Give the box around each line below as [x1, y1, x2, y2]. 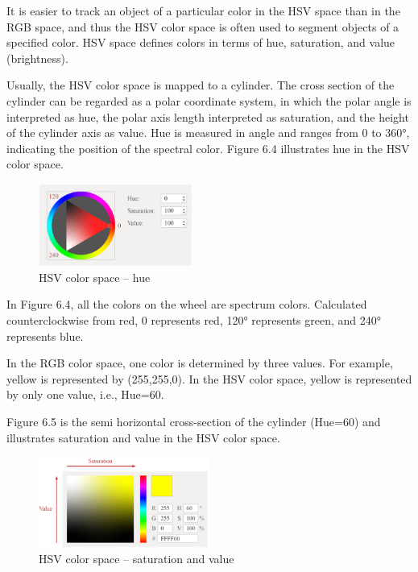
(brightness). [6, 49, 68, 66]
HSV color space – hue [39, 268, 151, 285]
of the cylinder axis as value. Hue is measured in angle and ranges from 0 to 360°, [6, 124, 410, 141]
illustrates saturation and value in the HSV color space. [6, 429, 280, 446]
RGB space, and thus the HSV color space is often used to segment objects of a [6, 18, 399, 35]
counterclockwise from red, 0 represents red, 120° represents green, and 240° [6, 311, 382, 328]
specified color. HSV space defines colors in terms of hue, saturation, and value [6, 34, 395, 51]
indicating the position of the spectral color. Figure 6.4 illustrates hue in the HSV [6, 139, 410, 156]
